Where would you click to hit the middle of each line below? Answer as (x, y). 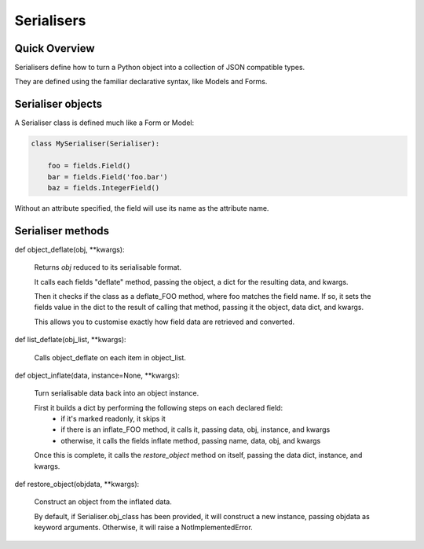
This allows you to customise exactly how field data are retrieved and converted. (164, 322)
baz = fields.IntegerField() (104, 188)
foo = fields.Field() (89, 166)
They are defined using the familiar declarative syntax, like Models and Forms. (141, 82)
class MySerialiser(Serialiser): (95, 144)
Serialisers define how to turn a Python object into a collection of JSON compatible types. (160, 68)
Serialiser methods (62, 231)
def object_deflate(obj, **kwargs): (69, 249)
